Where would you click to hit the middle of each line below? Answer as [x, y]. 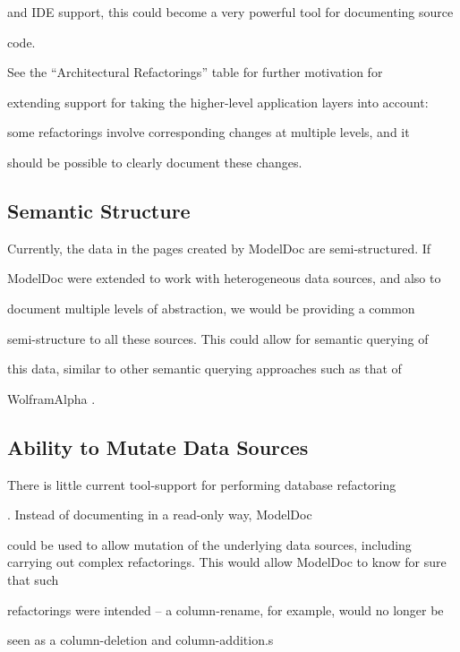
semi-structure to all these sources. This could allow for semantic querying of [218, 338]
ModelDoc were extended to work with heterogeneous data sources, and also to [224, 278]
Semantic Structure [99, 210]
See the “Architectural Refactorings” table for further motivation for [195, 72]
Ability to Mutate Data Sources [158, 446]
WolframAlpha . [51, 398]
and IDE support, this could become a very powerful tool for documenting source [230, 12]
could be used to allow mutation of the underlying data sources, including [209, 544]
